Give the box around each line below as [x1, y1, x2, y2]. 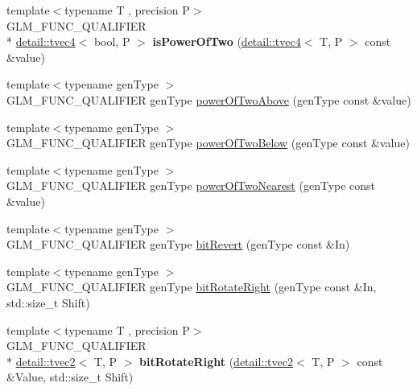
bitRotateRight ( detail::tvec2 [139, 352, 293, 369]
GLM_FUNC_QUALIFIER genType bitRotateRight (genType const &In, [6, 278, 377, 295]
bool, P [93, 33, 130, 50]
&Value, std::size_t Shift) [6, 368, 134, 385]
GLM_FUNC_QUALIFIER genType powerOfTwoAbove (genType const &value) [6, 91, 411, 108]
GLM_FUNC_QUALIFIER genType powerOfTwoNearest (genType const [6, 177, 376, 194]
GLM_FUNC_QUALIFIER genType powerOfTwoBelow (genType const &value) [6, 134, 410, 151]
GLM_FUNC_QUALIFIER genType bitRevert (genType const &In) [6, 236, 350, 253]
